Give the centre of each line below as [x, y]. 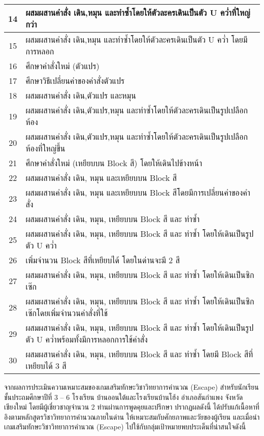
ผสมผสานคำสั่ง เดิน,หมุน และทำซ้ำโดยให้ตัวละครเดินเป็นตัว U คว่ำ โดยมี [137, 39]
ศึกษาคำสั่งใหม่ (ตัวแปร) [62, 66]
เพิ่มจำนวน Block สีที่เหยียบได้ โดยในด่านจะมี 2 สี [103, 260]
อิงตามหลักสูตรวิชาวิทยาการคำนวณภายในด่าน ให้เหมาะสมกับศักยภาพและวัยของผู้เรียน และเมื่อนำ [132, 416]
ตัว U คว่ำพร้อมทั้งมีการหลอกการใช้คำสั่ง [87, 339]
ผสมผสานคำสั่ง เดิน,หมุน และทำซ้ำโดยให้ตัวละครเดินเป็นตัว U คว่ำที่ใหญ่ [138, 12]
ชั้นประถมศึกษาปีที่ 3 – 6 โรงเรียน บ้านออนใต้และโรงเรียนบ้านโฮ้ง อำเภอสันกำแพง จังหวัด [124, 397]
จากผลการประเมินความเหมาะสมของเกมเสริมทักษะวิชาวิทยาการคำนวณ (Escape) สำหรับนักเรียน [131, 387]
